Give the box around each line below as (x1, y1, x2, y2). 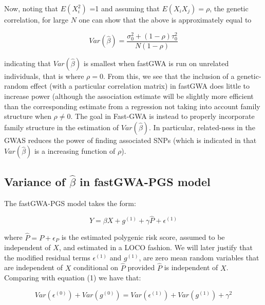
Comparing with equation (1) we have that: (4, 272, 141, 283)
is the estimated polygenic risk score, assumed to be (61, 232, 225, 242)
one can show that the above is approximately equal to (79, 14, 252, 25)
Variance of (4, 173, 66, 189)
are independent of (4, 262, 63, 273)
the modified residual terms (4, 252, 90, 262)
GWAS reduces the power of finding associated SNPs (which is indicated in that (4, 134, 257, 145)
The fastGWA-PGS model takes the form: (4, 197, 136, 208)
